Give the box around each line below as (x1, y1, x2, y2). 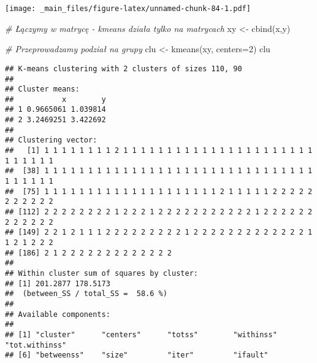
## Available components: (5, 310, 110, 319)
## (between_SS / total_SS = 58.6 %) (5, 289, 167, 299)
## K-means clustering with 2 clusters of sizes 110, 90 (5, 64, 242, 73)
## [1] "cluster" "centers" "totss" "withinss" (5, 330, 277, 339)
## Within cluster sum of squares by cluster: (5, 268, 198, 278)
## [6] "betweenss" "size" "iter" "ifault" (5, 351, 269, 360)
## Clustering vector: (5, 136, 97, 145)
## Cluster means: (5, 85, 80, 94)
